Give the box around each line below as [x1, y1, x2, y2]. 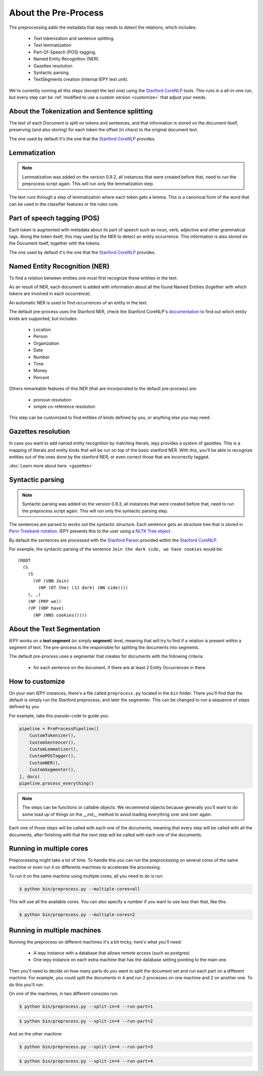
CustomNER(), [29, 760, 61, 765]
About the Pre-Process [9, 7, 104, 18]
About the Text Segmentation [9, 625, 101, 633]
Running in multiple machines [9, 926, 101, 934]
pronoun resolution [33, 397, 72, 402]
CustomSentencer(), [29, 739, 76, 745]
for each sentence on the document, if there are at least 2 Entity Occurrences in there [33, 664, 206, 670]
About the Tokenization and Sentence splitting [9, 107, 153, 115]
